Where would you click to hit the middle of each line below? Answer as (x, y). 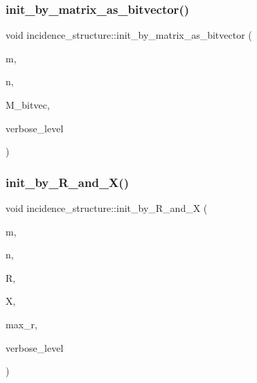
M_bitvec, (28, 105)
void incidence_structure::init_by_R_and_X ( (107, 208)
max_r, (21, 324)
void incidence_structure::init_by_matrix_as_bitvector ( (129, 35)
